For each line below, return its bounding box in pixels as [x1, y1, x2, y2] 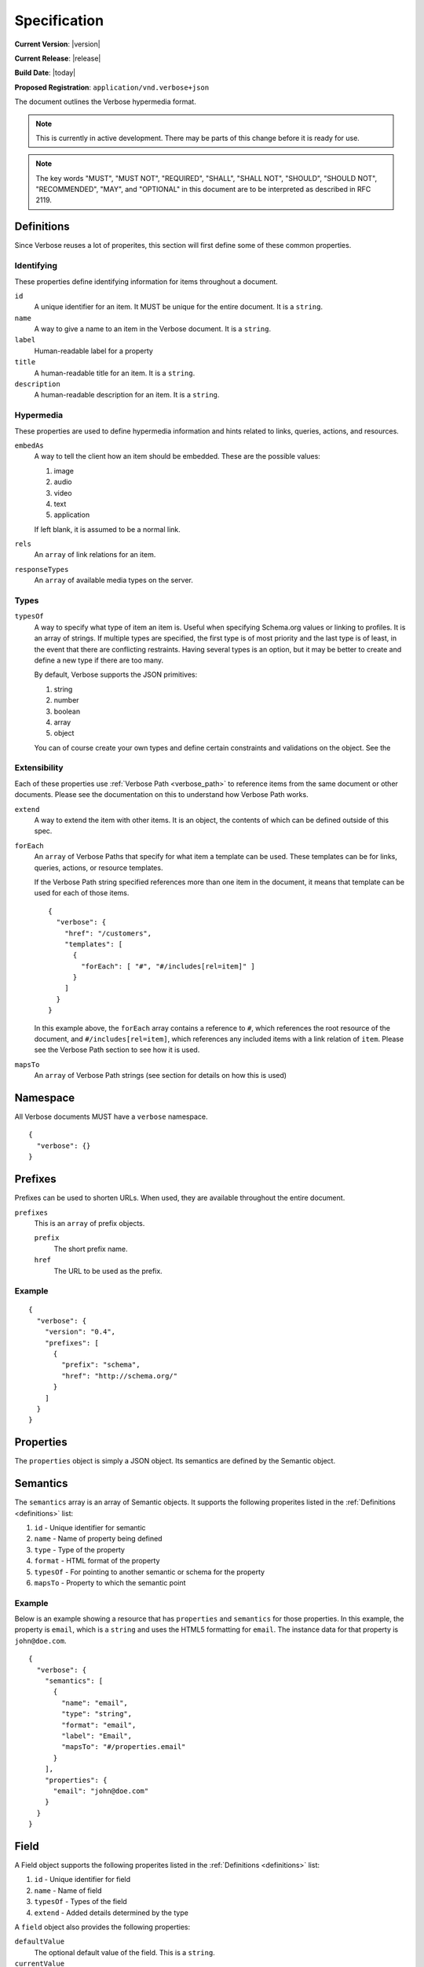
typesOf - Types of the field [34, 1897, 127, 1906]
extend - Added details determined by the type [34, 1908, 188, 1917]
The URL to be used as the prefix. [53, 1266, 163, 1275]
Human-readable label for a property [34, 346, 153, 356]
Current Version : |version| [14, 39, 101, 49]
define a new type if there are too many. [34, 655, 164, 665]
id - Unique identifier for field [34, 1875, 131, 1884]
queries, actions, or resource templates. [34, 862, 163, 873]
